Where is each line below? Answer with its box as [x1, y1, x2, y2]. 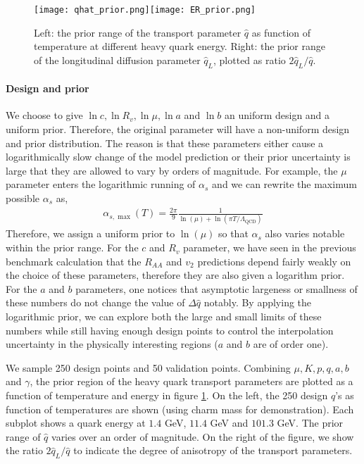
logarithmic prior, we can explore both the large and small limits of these [6, 309, 322, 324]
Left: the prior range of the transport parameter [34, 25, 241, 39]
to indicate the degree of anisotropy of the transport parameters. [73, 443, 353, 458]
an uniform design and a [224, 108, 330, 123]
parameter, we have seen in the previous [183, 240, 356, 255]
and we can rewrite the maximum [212, 177, 357, 192]
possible [6, 191, 39, 205]
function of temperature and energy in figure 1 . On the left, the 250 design [6, 387, 328, 402]
